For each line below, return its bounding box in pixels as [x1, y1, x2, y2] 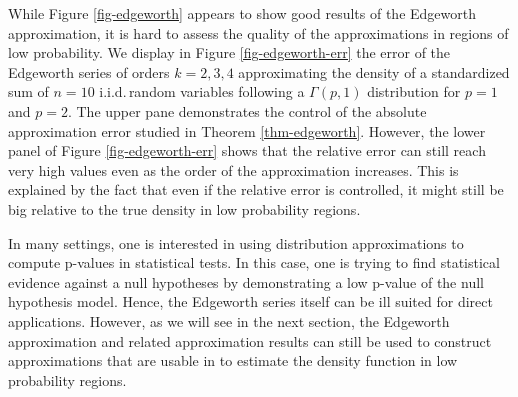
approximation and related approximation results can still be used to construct [8, 330, 492, 351]
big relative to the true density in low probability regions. [8, 198, 361, 219]
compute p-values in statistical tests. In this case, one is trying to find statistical [8, 252, 500, 273]
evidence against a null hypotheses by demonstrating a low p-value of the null [8, 271, 484, 292]
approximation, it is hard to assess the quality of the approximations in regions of [8, 22, 509, 43]
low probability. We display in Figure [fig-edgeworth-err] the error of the [8, 42, 451, 63]
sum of [8, 81, 49, 102]
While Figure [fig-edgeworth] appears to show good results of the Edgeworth [8, 3, 476, 23]
